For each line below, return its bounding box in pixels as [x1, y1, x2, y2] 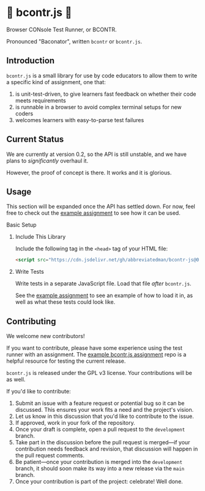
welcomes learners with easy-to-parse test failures [15, 116, 144, 123]
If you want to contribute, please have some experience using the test [6, 344, 182, 352]
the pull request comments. [15, 452, 84, 459]
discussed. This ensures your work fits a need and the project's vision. [15, 406, 194, 414]
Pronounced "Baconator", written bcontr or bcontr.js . [6, 37, 143, 45]
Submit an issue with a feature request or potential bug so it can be [15, 400, 185, 407]
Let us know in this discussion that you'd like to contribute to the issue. [15, 412, 194, 420]
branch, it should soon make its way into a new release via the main [15, 465, 185, 472]
